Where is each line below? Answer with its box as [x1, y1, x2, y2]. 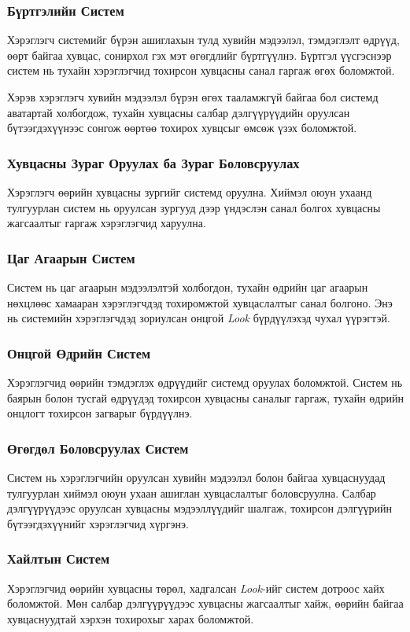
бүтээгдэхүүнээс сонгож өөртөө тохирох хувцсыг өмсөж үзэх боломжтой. [7, 119, 357, 136]
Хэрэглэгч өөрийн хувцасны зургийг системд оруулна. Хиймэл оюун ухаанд [7, 184, 372, 200]
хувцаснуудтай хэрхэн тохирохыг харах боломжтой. [7, 610, 254, 626]
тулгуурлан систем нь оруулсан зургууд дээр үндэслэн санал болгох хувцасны [7, 199, 381, 215]
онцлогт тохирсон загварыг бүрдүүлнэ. [7, 405, 193, 421]
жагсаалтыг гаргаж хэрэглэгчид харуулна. [7, 215, 206, 231]
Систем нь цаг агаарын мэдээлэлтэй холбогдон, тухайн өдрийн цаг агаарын [7, 279, 368, 295]
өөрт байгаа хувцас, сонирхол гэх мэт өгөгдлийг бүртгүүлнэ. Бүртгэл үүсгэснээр [7, 46, 392, 63]
